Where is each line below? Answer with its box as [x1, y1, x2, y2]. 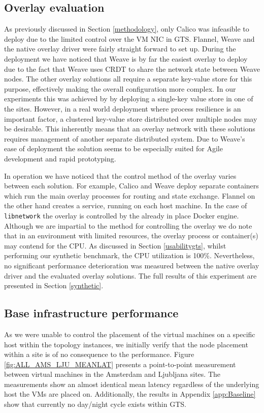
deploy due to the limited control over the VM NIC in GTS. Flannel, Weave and [4, 33, 255, 44]
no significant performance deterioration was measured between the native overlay [4, 260, 259, 270]
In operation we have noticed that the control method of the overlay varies [4, 170, 237, 181]
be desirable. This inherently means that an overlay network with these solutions [4, 123, 255, 134]
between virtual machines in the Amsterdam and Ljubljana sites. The [4, 369, 221, 379]
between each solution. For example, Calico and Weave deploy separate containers [4, 180, 259, 191]
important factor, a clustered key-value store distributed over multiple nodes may [4, 113, 257, 124]
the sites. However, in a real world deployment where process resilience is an [4, 103, 241, 114]
